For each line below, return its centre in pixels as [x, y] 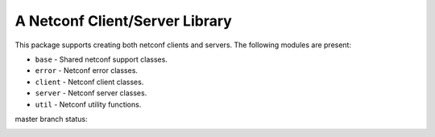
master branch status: [51, 119]
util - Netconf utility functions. [88, 104]
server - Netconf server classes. [91, 93]
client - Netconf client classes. [89, 82]
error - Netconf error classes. [87, 71]
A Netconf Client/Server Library [124, 21]
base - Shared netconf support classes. [101, 59]
